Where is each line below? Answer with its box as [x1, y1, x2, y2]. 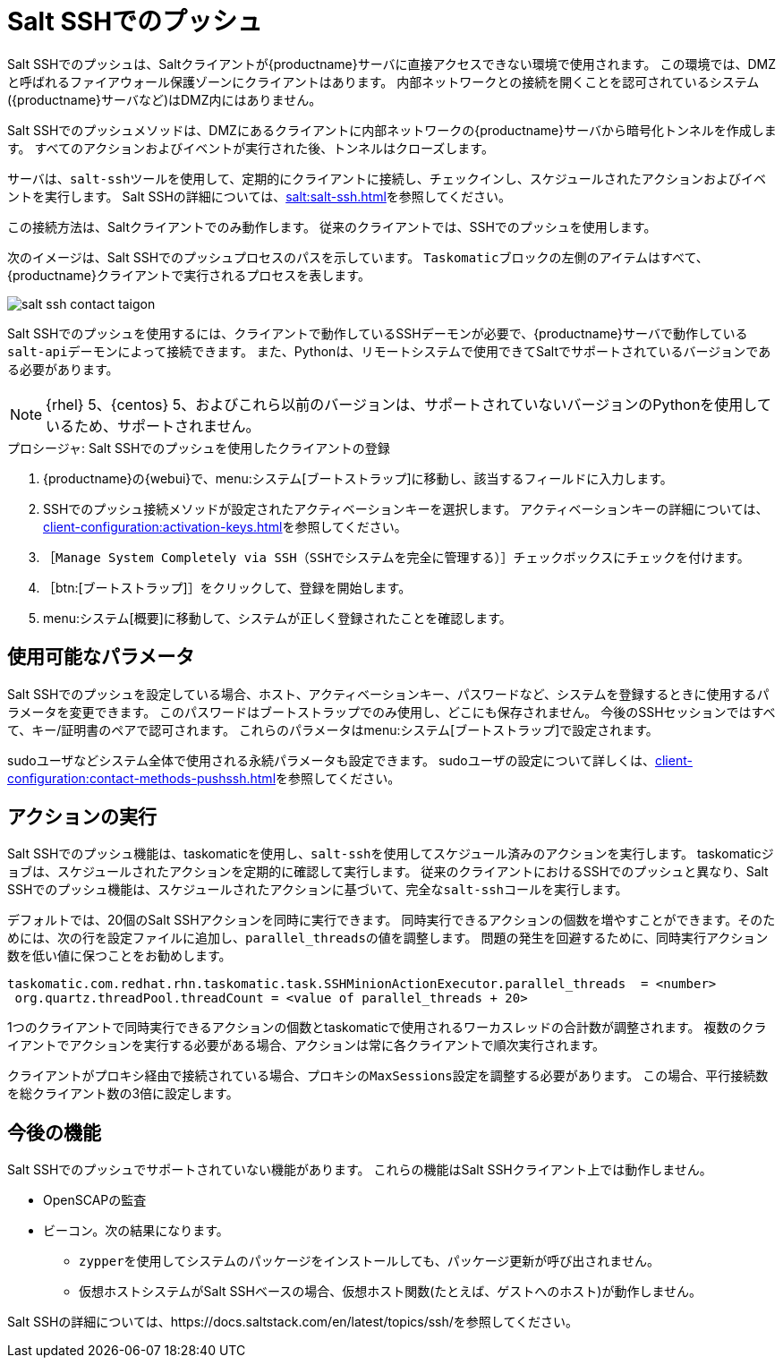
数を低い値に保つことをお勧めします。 [7, 948, 232, 964]
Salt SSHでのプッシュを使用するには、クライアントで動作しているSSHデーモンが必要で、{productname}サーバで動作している [7, 325, 748, 341]
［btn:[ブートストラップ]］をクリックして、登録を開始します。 [43, 579, 412, 595]
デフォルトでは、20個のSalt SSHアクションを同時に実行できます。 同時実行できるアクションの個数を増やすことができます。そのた [7, 912, 776, 928]
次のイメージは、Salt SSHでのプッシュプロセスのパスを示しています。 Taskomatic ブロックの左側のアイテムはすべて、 [7, 249, 709, 265]
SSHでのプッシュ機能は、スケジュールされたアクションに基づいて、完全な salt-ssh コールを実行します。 [7, 882, 628, 898]
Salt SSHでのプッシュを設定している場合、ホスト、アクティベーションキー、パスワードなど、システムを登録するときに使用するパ [7, 686, 770, 702]
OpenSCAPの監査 [43, 1192, 147, 1208]
